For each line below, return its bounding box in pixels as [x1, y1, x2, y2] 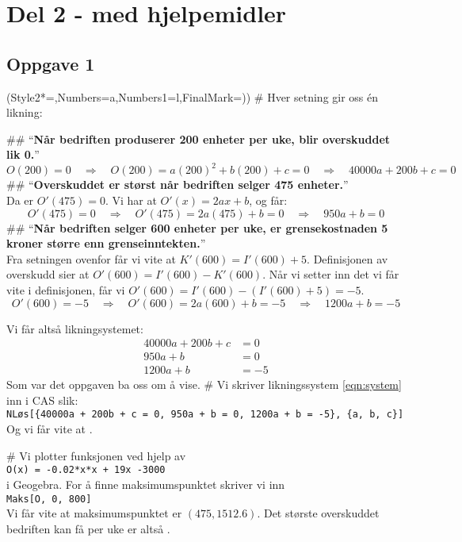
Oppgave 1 [6, 51, 95, 75]
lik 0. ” [6, 146, 40, 163]
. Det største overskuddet [257, 505, 380, 521]
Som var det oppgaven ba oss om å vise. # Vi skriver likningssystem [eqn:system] [6, 376, 402, 393]
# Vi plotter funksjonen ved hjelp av [6, 447, 186, 463]
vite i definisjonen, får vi [6, 282, 125, 298]
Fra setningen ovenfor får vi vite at [6, 250, 176, 267]
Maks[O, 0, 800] [6, 493, 92, 505]
